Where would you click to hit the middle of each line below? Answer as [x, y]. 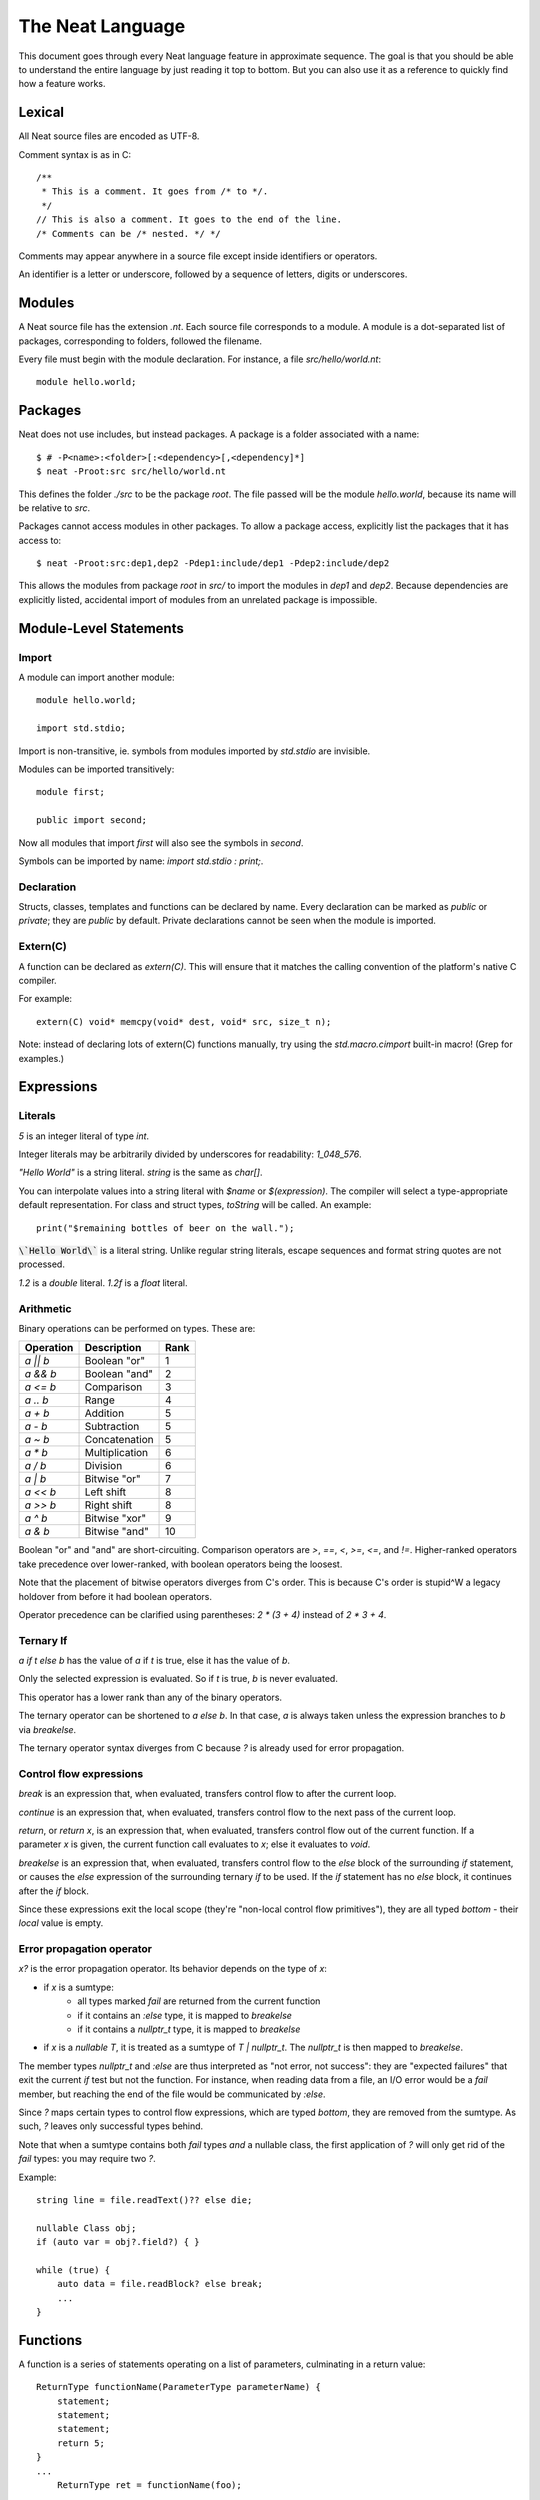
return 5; [80, 2443]
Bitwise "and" [116, 1532]
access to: [40, 540]
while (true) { [73, 2269]
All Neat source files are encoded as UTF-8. [109, 136]
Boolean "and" [119, 1374]
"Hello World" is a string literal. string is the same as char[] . [140, 1172]
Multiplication [116, 1453]
